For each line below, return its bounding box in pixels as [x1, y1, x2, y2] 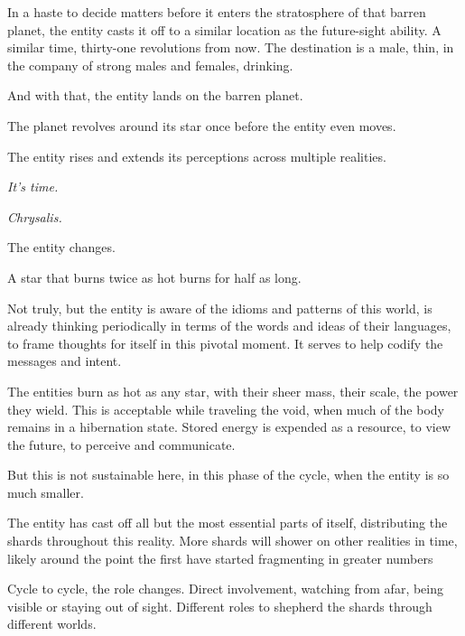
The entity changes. [7, 238, 116, 257]
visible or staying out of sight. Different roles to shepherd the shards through [7, 596, 432, 615]
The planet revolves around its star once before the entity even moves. [7, 116, 396, 135]
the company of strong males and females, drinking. [7, 55, 293, 74]
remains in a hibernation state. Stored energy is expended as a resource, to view [7, 417, 451, 436]
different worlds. [7, 614, 97, 633]
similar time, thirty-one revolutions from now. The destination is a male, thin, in [7, 38, 454, 57]
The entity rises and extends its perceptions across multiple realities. [7, 146, 386, 165]
